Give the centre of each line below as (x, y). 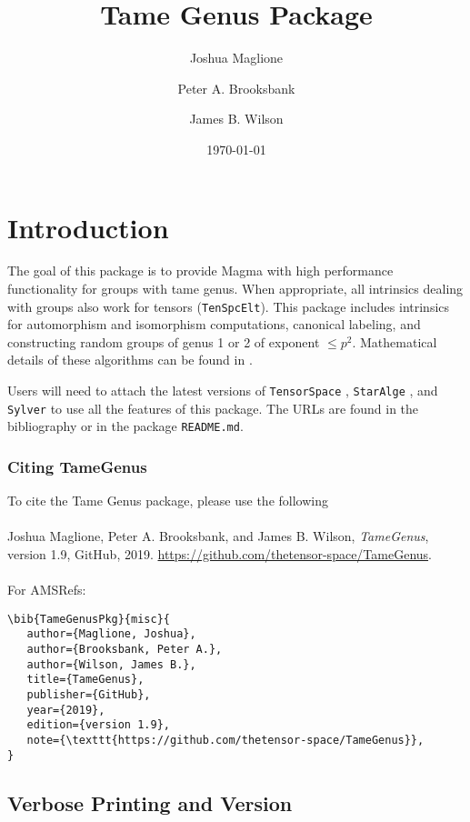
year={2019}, (66, 710)
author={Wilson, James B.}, (111, 664)
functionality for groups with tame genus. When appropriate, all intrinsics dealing (235, 289)
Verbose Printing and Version (150, 802)
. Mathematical (395, 341)
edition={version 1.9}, (98, 725)
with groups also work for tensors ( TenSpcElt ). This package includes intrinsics (229, 306)
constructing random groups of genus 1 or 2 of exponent (164, 341)
